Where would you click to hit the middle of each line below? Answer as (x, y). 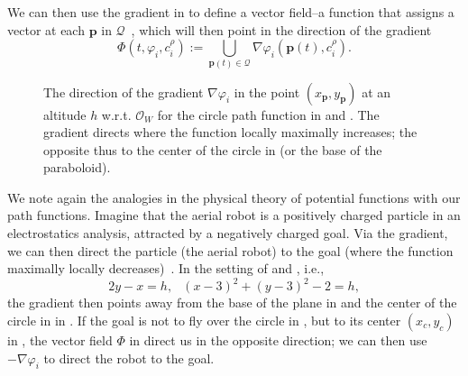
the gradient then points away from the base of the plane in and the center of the (232, 303)
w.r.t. (116, 114)
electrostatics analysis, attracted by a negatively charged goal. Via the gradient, (228, 233)
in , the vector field (60, 339)
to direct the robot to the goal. (129, 358)
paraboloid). (77, 167)
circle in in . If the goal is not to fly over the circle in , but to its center (204, 320)
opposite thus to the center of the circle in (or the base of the (213, 149)
